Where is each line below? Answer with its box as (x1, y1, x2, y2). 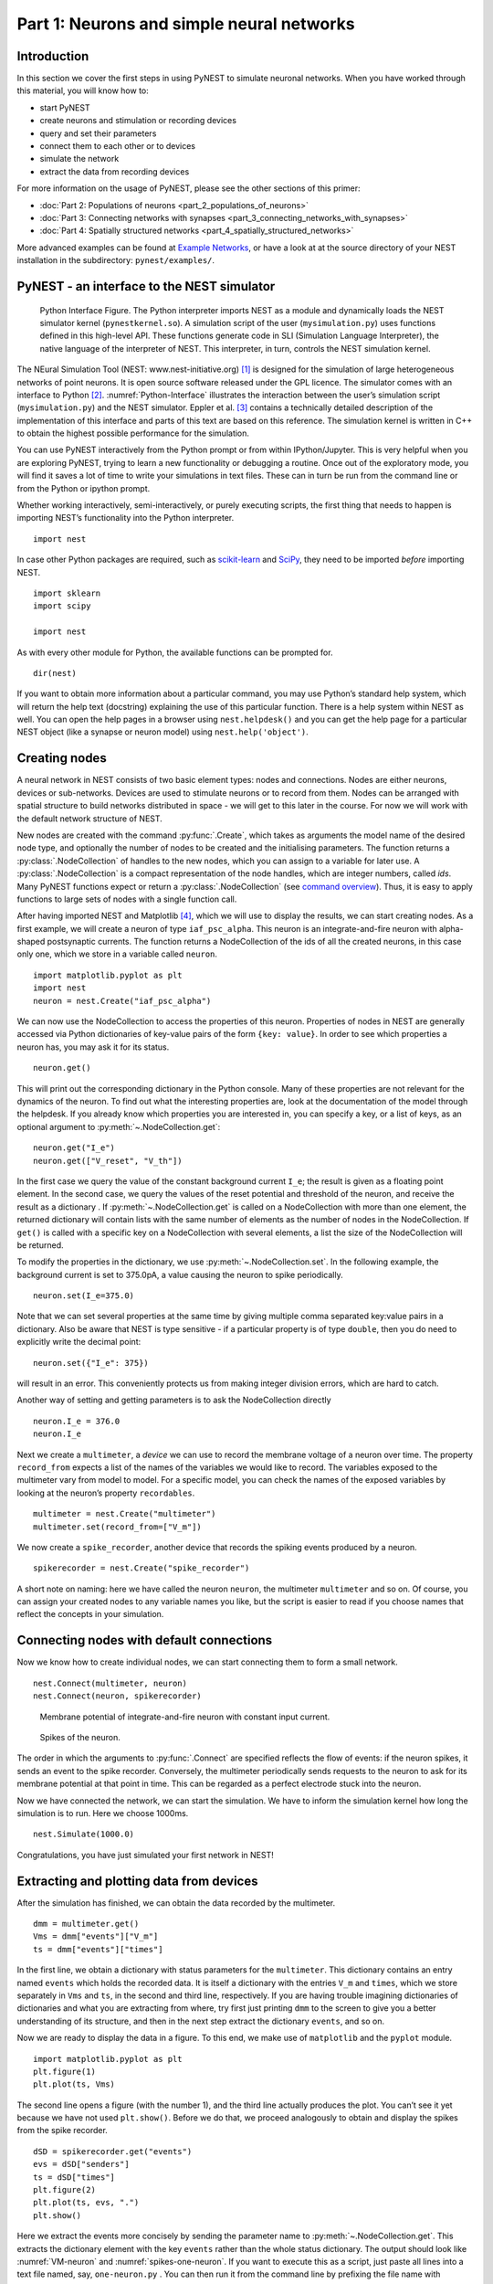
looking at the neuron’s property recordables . (16, 1487, 195, 1498)
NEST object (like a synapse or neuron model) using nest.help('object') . (16, 726, 309, 737)
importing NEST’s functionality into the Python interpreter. (16, 513, 235, 523)
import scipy (33, 601, 91, 611)
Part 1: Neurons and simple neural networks (16, 14, 355, 34)
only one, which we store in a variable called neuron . (16, 948, 218, 959)
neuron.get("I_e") (33, 1143, 116, 1153)
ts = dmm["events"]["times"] (33, 1944, 163, 1954)
